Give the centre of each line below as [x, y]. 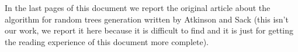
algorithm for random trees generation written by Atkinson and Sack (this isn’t [147, 19]
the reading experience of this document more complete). [107, 41]
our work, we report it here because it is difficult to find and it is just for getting [149, 30]
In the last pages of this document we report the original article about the [138, 8]
